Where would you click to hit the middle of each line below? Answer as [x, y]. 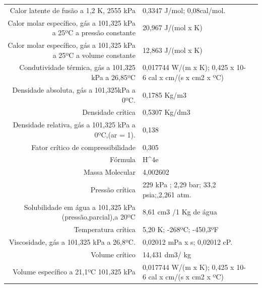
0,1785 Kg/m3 [164, 94]
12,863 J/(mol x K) [172, 50]
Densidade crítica [109, 112]
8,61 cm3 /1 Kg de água [180, 212]
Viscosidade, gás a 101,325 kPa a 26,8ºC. [72, 241]
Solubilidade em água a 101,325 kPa [80, 207]
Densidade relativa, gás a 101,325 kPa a [74, 125]
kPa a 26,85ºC [113, 77]
